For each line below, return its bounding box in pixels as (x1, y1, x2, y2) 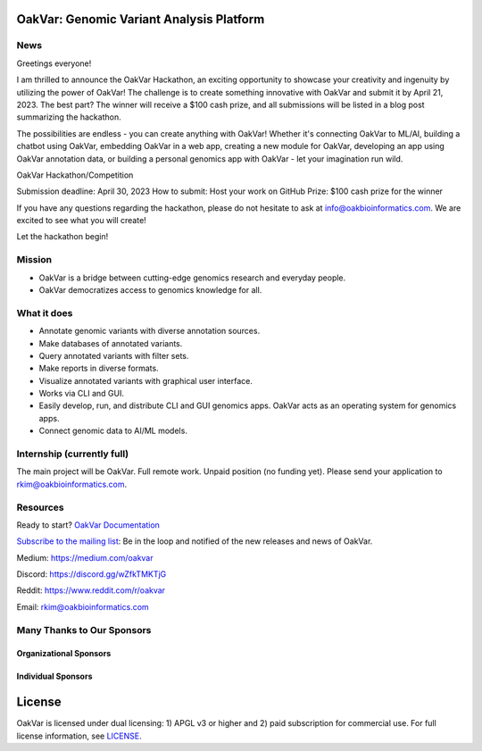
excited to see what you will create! (16, 215, 146, 226)
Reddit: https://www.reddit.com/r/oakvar (16, 585, 165, 596)
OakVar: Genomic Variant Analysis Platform (16, 12, 265, 27)
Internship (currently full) (16, 447, 129, 460)
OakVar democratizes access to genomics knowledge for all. (38, 284, 262, 295)
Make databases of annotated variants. (38, 338, 183, 348)
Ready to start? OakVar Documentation (16, 519, 161, 530)
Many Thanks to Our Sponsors (16, 623, 152, 636)
